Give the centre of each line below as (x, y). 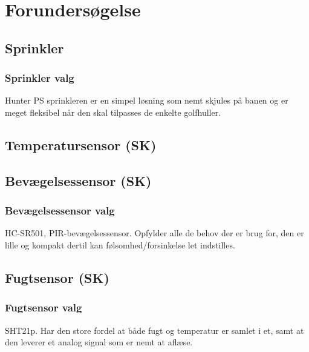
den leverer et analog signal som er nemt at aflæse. (99, 342)
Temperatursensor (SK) (81, 144)
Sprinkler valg (40, 78)
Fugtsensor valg (44, 307)
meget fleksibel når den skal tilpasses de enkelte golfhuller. (113, 112)
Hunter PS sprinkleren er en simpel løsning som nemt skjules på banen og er (147, 100)
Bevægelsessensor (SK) (78, 180)
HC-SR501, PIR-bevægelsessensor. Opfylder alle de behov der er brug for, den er (154, 233)
